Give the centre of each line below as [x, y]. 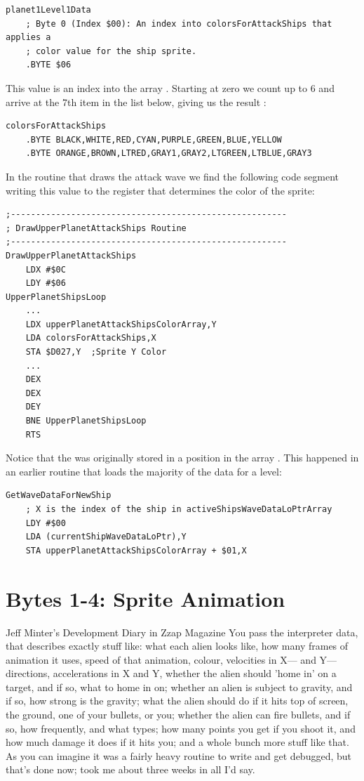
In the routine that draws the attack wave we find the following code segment [173, 176]
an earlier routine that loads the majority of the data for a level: [144, 471]
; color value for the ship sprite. [111, 51]
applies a [28, 38]
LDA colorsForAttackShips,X [91, 338]
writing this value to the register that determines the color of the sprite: [160, 190]
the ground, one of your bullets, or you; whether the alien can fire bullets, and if [178, 715]
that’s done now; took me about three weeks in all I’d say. [130, 769]
